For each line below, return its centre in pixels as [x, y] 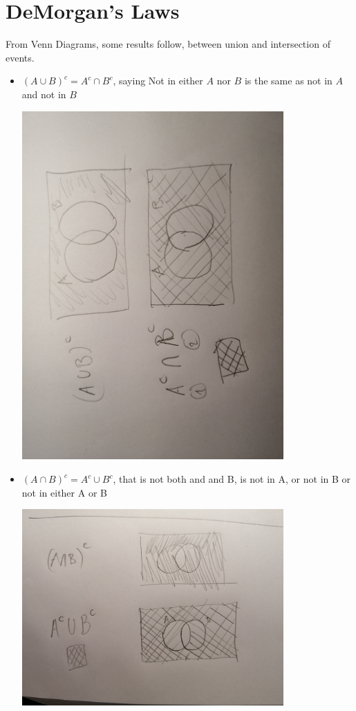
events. [20, 57]
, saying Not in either [158, 81]
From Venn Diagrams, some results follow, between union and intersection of [168, 44]
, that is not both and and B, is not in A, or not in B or [232, 479]
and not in [44, 94]
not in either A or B [64, 492]
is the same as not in [288, 81]
